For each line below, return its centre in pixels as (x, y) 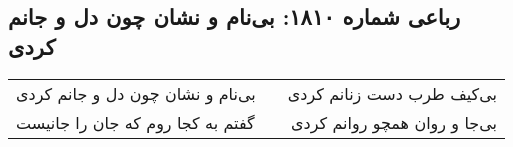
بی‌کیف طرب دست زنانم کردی (392, 93)
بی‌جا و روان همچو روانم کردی (394, 122)
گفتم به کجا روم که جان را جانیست (135, 122)
